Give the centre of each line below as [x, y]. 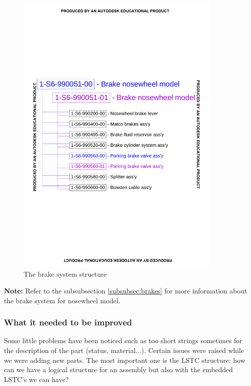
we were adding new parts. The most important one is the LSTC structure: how [125, 360]
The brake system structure [65, 274]
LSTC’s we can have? [36, 379]
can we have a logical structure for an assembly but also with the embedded [119, 370]
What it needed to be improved [68, 322]
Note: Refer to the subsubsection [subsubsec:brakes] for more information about [125, 290]
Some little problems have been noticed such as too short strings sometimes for [123, 340]
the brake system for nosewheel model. [62, 300]
